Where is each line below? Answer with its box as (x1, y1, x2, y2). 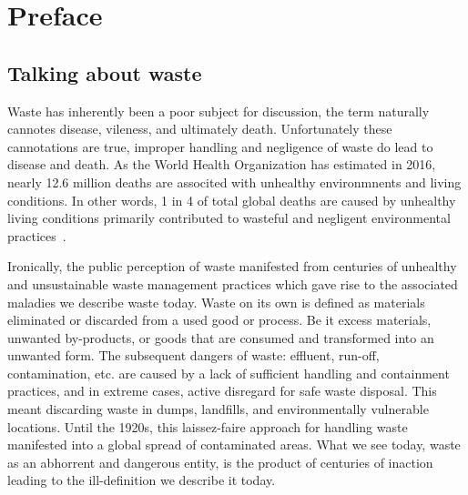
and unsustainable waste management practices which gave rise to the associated (7, 274, 458, 293)
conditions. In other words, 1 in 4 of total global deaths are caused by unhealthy (7, 190, 456, 209)
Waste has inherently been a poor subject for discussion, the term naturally (7, 101, 430, 120)
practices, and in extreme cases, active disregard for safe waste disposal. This (7, 381, 437, 400)
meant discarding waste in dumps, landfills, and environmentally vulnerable (7, 399, 429, 419)
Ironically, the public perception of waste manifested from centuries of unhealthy (7, 257, 457, 276)
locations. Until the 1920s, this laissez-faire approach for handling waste (7, 417, 408, 436)
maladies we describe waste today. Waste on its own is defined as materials (7, 292, 425, 311)
